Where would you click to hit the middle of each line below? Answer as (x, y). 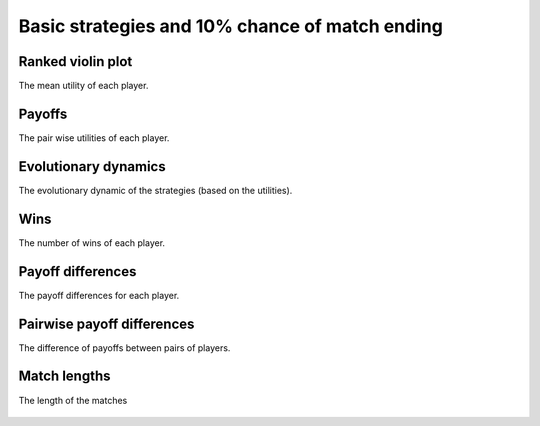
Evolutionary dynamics (92, 166)
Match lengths (64, 376)
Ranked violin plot (75, 61)
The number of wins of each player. (91, 242)
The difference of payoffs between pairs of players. (124, 347)
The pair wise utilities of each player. (94, 137)
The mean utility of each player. (83, 86)
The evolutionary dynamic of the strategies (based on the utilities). (155, 190)
